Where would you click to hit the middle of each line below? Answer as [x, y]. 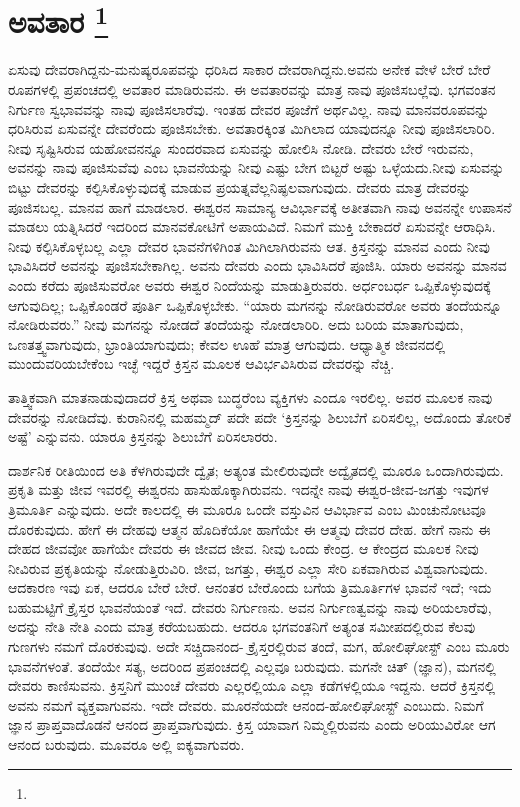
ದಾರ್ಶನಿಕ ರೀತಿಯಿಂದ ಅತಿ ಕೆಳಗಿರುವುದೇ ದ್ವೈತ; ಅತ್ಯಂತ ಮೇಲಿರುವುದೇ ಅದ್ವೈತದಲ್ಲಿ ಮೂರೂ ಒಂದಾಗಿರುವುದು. [256, 469]
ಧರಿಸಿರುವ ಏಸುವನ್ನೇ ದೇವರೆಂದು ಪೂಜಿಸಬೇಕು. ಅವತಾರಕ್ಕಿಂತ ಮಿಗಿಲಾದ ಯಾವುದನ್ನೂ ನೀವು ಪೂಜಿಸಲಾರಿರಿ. [252, 128]
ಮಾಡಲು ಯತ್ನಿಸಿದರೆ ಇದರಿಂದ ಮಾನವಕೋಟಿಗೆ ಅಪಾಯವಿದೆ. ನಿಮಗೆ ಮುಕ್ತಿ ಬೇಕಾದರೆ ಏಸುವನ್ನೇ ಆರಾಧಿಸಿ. [252, 226]
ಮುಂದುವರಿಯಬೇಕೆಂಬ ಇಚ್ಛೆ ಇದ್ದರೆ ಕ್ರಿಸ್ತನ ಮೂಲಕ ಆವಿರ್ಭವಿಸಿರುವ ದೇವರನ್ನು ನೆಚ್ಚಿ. [201, 363]
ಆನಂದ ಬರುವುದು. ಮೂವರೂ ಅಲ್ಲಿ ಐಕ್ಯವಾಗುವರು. [126, 744]
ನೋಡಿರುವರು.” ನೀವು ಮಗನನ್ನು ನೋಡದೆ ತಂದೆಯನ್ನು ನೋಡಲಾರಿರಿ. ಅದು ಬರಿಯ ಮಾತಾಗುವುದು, [236, 324]
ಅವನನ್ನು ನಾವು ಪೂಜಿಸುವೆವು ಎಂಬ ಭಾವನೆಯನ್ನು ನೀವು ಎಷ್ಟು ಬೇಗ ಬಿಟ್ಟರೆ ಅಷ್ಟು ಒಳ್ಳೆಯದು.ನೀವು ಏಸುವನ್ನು [256, 167]
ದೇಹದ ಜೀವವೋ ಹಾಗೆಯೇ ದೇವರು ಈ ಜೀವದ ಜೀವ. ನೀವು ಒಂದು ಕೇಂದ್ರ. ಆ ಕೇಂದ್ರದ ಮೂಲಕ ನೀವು [243, 548]
